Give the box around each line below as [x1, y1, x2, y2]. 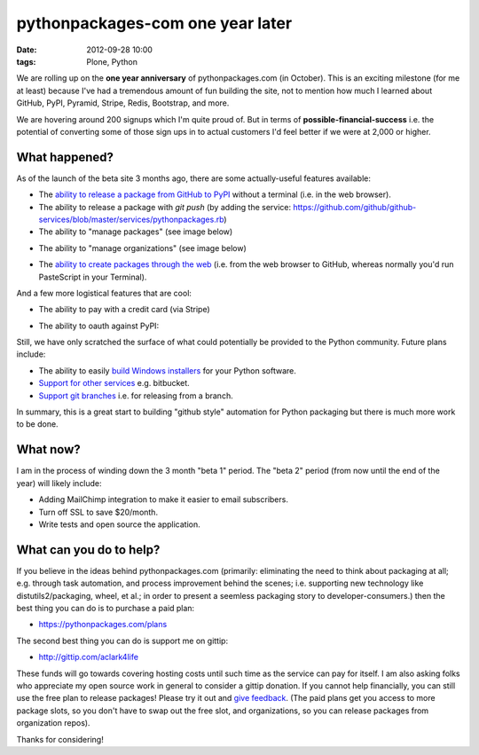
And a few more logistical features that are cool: [16, 287, 192, 298]
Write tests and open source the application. [38, 519, 201, 530]
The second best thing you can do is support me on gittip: [16, 635, 229, 646]
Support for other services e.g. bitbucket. [38, 378, 190, 389]
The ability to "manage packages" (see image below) [38, 226, 233, 237]
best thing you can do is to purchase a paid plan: [16, 602, 195, 613]
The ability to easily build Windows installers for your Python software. [38, 365, 297, 376]
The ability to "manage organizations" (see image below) [38, 242, 247, 253]
